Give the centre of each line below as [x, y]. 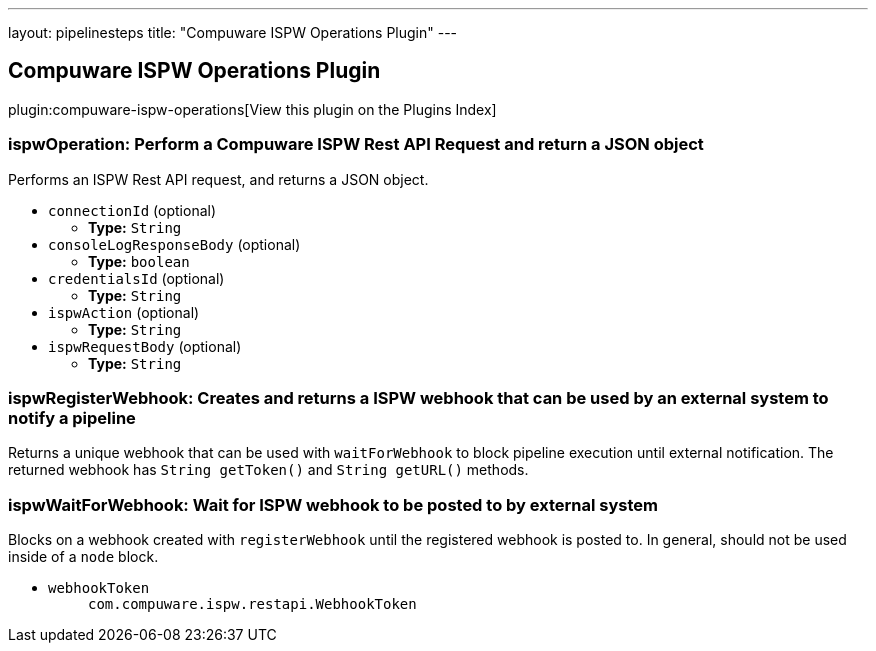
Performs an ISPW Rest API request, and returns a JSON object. [218, 179]
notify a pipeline [72, 417]
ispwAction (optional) [124, 312]
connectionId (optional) [132, 210]
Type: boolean [139, 261]
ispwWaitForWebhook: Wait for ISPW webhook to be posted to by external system [333, 504]
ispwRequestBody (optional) [145, 346]
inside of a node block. [83, 557]
